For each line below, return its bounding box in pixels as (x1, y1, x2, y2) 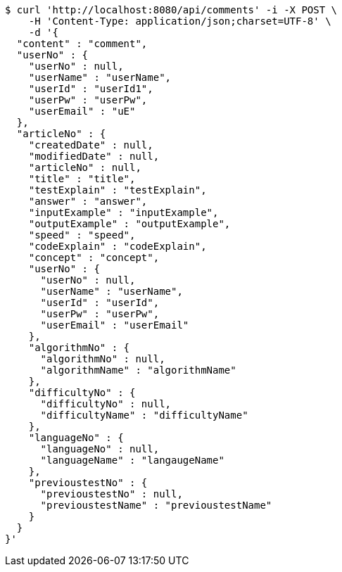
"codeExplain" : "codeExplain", (28, 241, 207, 252)
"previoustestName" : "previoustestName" (40, 500, 272, 511)
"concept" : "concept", (28, 252, 160, 263)
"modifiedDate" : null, (28, 151, 160, 162)
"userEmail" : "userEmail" (40, 319, 189, 331)
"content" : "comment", (16, 38, 148, 49)
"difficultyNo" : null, (40, 398, 172, 409)
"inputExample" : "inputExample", (28, 207, 219, 218)
